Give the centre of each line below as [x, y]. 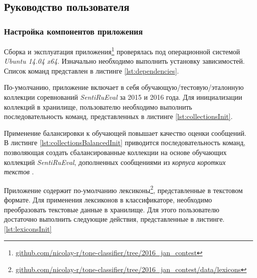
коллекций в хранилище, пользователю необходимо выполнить [98, 106]
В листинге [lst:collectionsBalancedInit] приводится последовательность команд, [125, 142]
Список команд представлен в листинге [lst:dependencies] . [91, 70]
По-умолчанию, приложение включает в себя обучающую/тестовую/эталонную [124, 87]
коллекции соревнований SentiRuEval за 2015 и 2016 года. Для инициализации [123, 97]
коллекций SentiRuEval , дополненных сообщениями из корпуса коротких [115, 162]
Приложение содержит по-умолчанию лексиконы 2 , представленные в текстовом [124, 189]
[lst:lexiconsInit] [28, 228]
